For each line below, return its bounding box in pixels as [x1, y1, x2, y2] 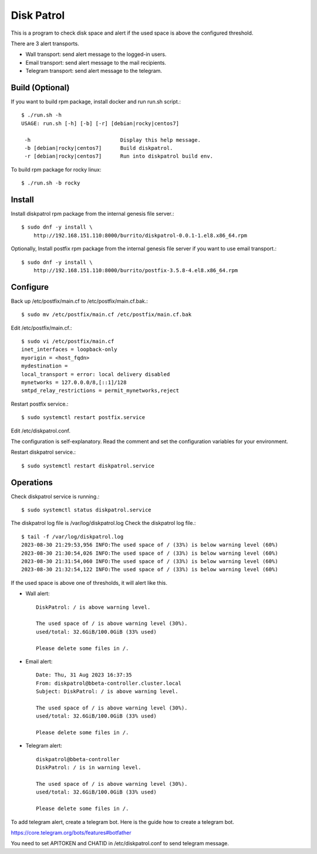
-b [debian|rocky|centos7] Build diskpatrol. [24, 145, 173, 151]
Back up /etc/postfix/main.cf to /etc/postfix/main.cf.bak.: [11, 297, 148, 304]
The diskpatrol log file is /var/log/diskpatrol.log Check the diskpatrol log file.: [11, 520, 196, 527]
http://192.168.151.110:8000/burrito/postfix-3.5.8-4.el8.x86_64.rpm [33, 267, 238, 273]
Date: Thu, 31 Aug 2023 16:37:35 [36, 672, 132, 678]
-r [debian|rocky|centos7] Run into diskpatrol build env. [24, 153, 214, 160]
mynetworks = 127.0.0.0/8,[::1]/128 [21, 379, 127, 386]
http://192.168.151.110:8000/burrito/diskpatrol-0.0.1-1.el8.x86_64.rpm [33, 232, 248, 239]
